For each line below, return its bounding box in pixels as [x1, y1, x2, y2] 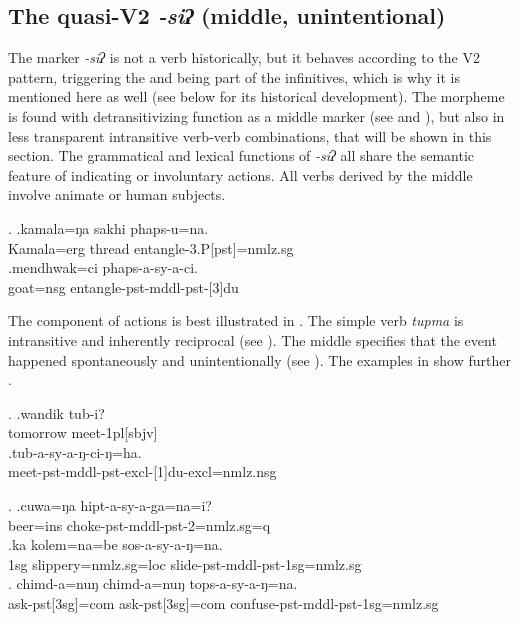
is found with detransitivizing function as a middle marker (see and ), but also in [8, 105, 505, 126]
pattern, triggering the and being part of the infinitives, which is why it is [8, 66, 460, 87]
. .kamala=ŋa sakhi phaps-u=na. [8, 217, 209, 238]
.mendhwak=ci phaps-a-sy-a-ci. [8, 257, 198, 278]
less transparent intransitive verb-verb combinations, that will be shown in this [8, 125, 492, 146]
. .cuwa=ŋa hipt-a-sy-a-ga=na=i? [8, 495, 212, 516]
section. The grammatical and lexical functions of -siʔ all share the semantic [8, 145, 475, 166]
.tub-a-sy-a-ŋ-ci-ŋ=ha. [8, 441, 142, 462]
